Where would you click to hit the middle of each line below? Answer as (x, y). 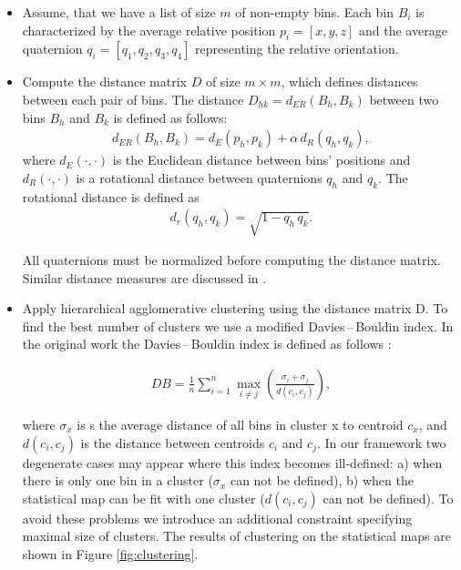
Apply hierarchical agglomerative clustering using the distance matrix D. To (235, 308)
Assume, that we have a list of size (119, 12)
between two (404, 99)
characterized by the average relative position (149, 30)
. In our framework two (381, 442)
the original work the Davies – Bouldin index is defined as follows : (207, 344)
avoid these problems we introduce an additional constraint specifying (217, 518)
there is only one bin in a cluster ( (118, 480)
